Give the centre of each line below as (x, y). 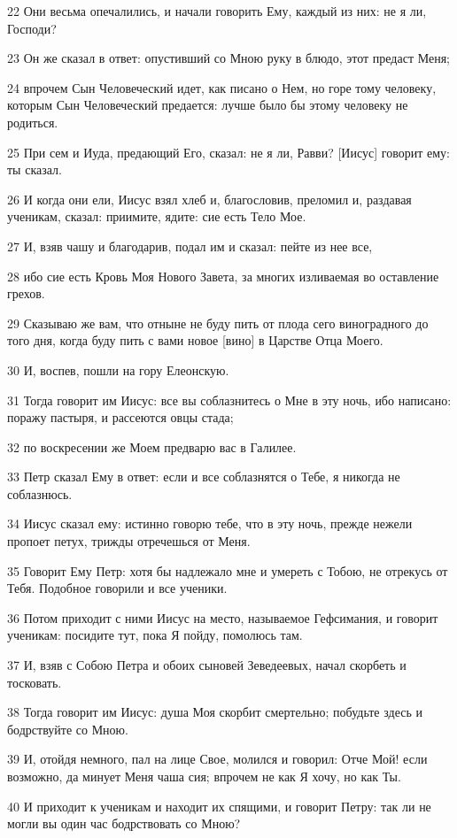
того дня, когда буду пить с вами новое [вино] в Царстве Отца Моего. (195, 340)
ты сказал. (35, 169)
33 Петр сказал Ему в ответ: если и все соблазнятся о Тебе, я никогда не (204, 477)
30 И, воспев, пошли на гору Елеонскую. (118, 369)
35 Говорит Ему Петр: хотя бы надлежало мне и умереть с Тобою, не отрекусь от (228, 570)
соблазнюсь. (40, 493)
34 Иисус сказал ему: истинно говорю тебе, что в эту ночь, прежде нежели (210, 523)
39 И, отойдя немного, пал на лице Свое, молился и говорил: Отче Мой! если (217, 759)
